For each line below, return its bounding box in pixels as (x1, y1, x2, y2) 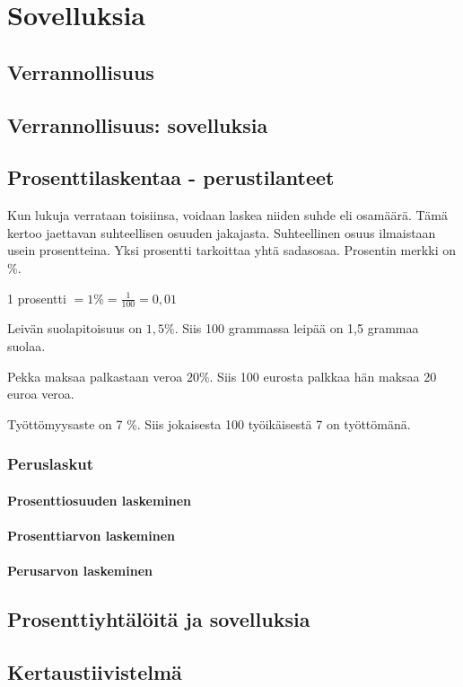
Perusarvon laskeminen (7, 561, 153, 580)
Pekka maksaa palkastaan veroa (7, 366, 183, 385)
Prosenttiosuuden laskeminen (7, 490, 192, 509)
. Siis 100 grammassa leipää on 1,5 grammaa (174, 319, 419, 338)
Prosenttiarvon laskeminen (7, 525, 175, 544)
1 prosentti (7, 288, 66, 307)
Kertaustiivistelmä (7, 657, 182, 685)
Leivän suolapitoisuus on (7, 319, 143, 338)
